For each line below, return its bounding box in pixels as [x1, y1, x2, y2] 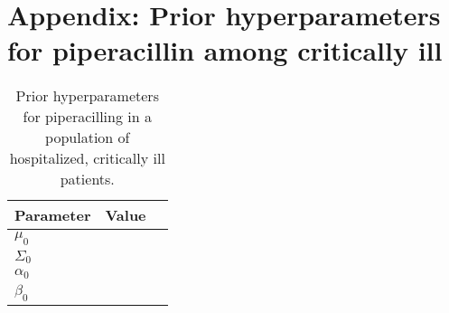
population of [45, 127, 130, 148]
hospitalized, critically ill [9, 147, 165, 169]
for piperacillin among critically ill [7, 32, 443, 69]
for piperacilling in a [23, 106, 152, 128]
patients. [60, 168, 115, 190]
